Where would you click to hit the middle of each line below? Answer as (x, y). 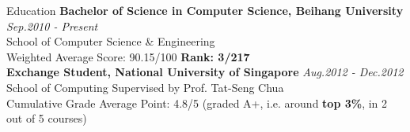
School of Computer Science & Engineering (111, 41)
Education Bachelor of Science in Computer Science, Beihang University (205, 10)
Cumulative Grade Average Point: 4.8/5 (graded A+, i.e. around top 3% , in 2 (197, 103)
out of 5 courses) (47, 118)
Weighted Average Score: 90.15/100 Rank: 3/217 (128, 56)
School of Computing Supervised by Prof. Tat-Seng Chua (145, 87)
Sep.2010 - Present (52, 26)
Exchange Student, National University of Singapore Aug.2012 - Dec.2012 (205, 72)
